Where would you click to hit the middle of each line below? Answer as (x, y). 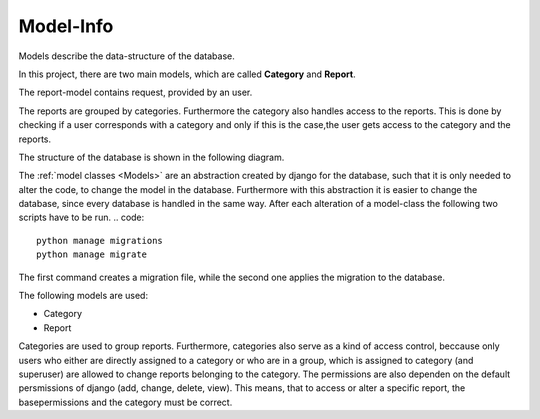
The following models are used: (83, 296)
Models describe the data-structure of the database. (126, 56)
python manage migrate (92, 254)
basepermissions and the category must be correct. (125, 402)
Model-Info (66, 26)
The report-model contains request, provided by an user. (135, 92)
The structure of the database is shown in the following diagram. (151, 157)
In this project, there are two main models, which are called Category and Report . (187, 74)
